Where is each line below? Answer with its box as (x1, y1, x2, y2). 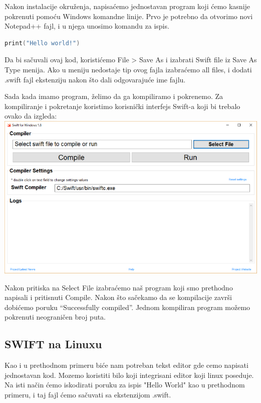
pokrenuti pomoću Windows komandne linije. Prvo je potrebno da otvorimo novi (5, 11, 253, 21)
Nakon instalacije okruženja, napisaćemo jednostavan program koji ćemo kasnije (5, 1, 250, 11)
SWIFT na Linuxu (5, 336, 102, 352)
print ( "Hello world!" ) (5, 39, 80, 47)
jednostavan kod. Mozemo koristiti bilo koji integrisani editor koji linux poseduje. (5, 369, 254, 380)
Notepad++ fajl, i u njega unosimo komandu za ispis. (5, 21, 169, 31)
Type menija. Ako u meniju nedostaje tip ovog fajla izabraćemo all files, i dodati (5, 64, 252, 74)
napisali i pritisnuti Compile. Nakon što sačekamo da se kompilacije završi (5, 292, 232, 303)
